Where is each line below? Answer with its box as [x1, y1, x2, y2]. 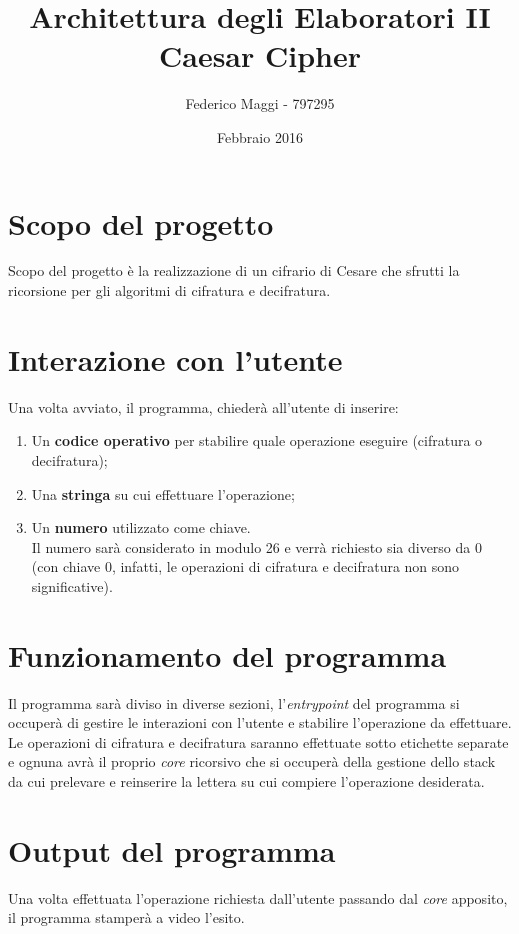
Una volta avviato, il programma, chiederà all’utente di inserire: [8, 396, 399, 417]
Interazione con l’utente [8, 338, 343, 379]
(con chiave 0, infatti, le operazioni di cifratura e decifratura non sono [31, 556, 460, 577]
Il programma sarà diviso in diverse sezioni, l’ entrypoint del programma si [8, 692, 460, 713]
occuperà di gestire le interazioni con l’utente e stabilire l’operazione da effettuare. [8, 712, 512, 733]
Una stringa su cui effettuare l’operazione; [31, 483, 295, 504]
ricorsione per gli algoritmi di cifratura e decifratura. [8, 280, 331, 301]
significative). [31, 575, 113, 596]
